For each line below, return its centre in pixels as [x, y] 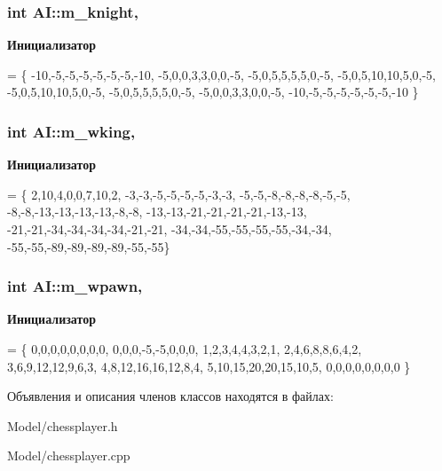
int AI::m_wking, [71, 131]
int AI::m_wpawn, [75, 286]
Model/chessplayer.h [63, 425]
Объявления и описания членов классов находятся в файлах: [170, 396]
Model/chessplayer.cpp [69, 455]
